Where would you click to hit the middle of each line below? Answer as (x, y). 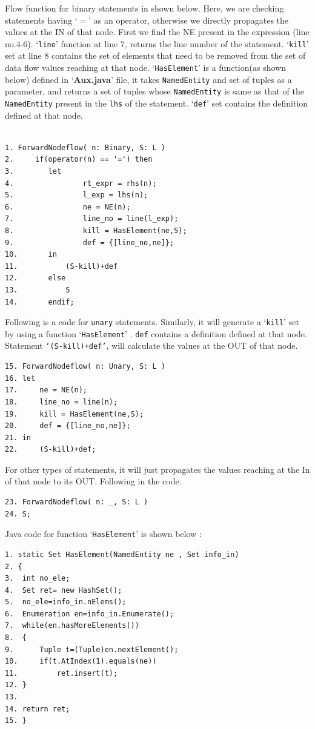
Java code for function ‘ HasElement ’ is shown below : (103, 534)
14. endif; (40, 302)
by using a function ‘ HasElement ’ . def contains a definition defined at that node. (156, 333)
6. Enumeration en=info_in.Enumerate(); (90, 614)
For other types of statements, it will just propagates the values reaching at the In (157, 469)
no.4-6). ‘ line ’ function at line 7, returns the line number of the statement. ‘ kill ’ (157, 43)
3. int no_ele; (38, 579)
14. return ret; (38, 709)
